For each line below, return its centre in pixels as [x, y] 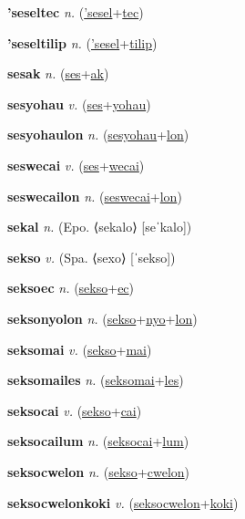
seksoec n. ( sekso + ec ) [71, 288]
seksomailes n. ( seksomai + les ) [96, 380]
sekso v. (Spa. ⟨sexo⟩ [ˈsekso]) [92, 257]
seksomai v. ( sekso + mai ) [80, 349]
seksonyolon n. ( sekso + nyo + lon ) [102, 318]
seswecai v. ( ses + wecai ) [76, 165]
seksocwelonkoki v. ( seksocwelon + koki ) [123, 502]
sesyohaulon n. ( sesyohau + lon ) [98, 135]
